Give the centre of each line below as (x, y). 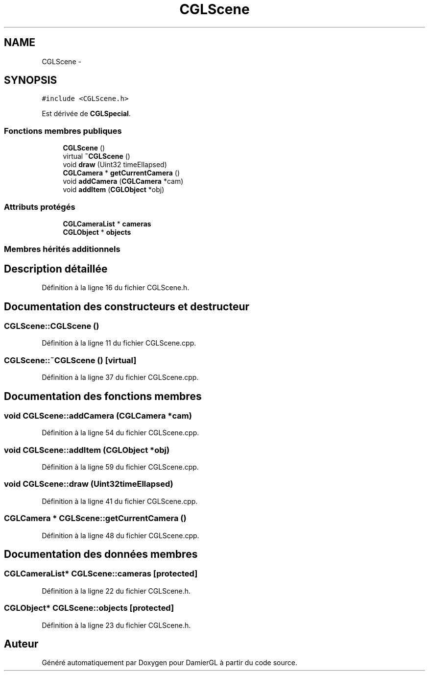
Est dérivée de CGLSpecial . (86, 114)
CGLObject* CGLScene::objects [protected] (89, 608)
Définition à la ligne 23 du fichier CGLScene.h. (116, 625)
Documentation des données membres (101, 554)
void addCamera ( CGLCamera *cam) (123, 181)
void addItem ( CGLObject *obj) (114, 190)
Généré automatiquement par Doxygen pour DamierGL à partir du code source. (170, 663)
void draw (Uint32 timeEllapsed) (115, 165)
